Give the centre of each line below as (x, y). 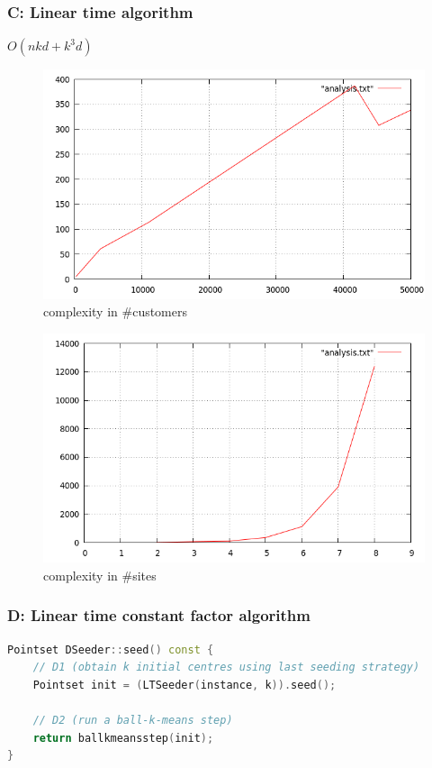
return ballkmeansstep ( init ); (123, 738)
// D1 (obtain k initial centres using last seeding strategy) (226, 667)
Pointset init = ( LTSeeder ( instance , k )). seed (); (184, 685)
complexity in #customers (116, 311)
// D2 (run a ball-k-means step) (133, 720)
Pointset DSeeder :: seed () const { (111, 649)
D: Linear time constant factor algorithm (159, 615)
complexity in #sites (100, 575)
